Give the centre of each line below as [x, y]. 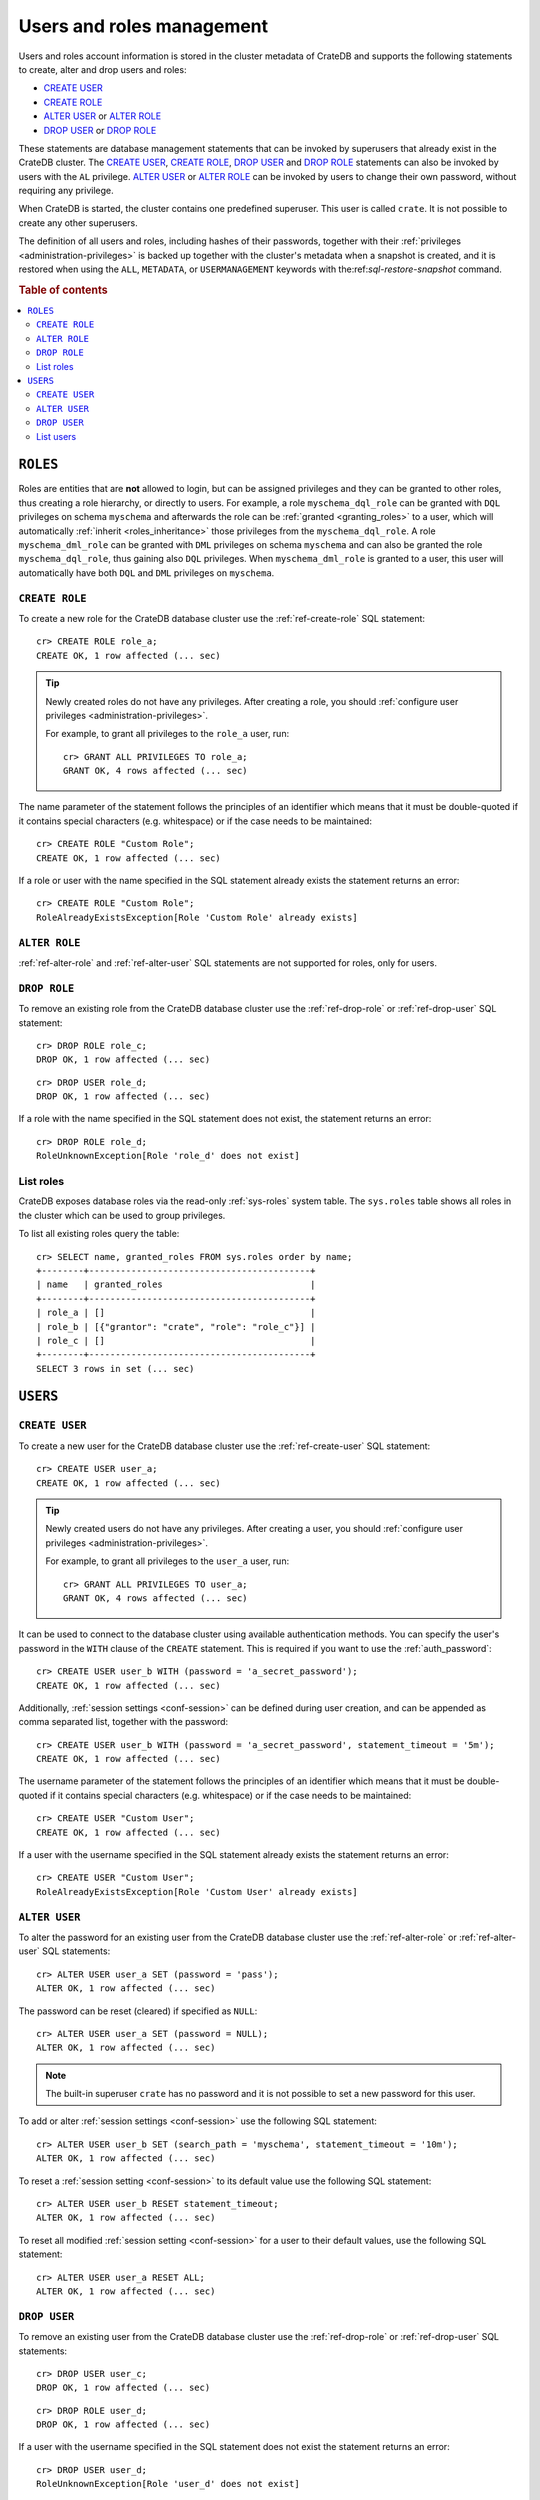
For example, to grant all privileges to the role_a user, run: [167, 734]
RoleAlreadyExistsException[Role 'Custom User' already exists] [197, 1891]
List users [56, 436]
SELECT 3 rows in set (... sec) [115, 1368]
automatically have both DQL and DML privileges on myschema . [146, 572]
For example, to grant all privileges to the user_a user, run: [167, 1561]
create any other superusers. [78, 222]
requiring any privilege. [66, 191]
